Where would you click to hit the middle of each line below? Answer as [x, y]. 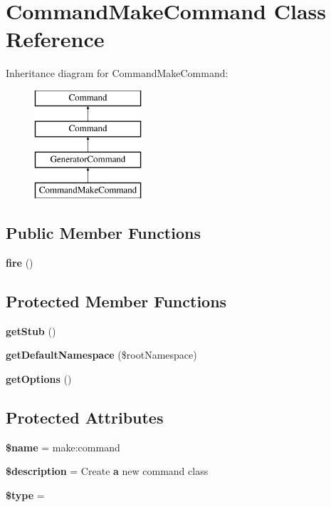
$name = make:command [63, 447]
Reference [55, 39]
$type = [25, 495]
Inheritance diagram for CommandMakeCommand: [117, 73]
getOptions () [39, 378]
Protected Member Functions [116, 301]
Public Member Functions [103, 233]
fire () [20, 262]
